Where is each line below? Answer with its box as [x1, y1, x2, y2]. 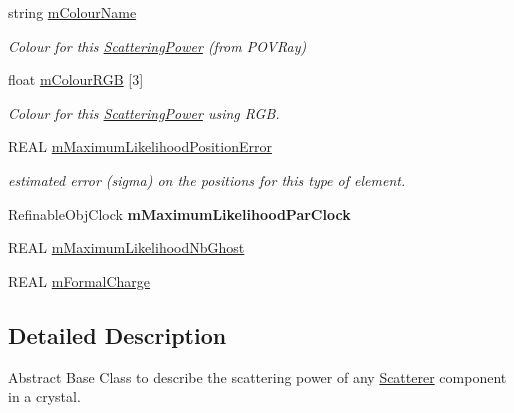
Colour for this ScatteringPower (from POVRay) [8, 35, 307, 56]
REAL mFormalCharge [8, 270, 151, 291]
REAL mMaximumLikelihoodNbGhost [8, 237, 245, 258]
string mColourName [8, 2, 137, 22]
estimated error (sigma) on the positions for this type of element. [8, 169, 406, 190]
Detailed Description [8, 319, 227, 350]
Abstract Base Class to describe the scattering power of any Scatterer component [8, 366, 507, 387]
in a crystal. [8, 386, 81, 407]
